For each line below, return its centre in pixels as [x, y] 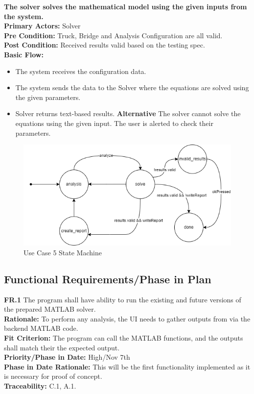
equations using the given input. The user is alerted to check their [114, 123]
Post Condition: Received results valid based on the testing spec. [104, 45]
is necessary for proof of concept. [53, 376]
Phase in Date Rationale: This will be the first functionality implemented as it [127, 366]
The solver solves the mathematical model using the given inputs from [126, 6]
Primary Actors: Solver [42, 26]
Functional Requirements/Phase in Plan [108, 279]
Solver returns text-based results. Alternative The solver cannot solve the [128, 113]
